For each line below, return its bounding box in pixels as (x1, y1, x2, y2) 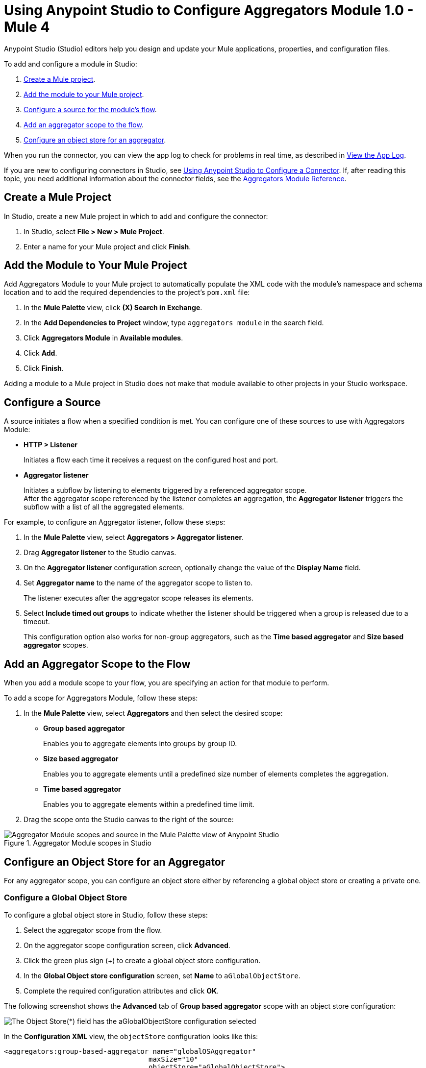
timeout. (24, 617, 50, 626)
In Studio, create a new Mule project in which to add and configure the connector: (4, 212, 268, 220)
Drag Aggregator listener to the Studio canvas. (24, 548, 176, 557)
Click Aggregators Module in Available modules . (24, 334, 183, 342)
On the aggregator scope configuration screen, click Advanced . (24, 941, 230, 949)
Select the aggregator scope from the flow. (24, 925, 162, 934)
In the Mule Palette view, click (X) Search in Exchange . (24, 303, 202, 312)
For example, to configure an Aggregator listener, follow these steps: (4, 518, 226, 527)
